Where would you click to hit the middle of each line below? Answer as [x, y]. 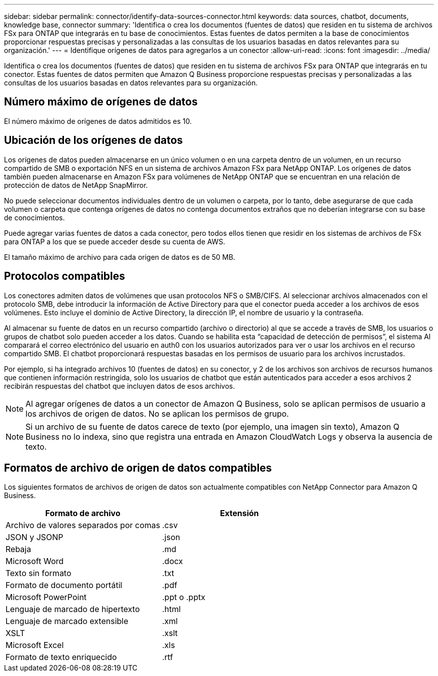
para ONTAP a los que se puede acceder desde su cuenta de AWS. [115, 241]
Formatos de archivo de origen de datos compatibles [138, 468]
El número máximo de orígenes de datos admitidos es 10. [98, 121]
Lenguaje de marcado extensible [67, 621]
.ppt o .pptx [184, 597]
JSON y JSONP [34, 537]
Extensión [239, 513]
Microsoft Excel [35, 645]
